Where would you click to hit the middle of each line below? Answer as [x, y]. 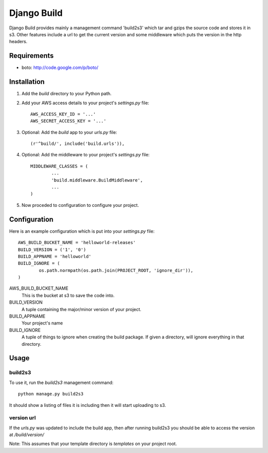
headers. [18, 42]
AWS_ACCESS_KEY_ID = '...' [63, 114]
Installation [27, 82]
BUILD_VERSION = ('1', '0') [52, 250]
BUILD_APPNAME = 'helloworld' [55, 256]
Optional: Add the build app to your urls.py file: [69, 132]
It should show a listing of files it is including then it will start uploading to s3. [88, 405]
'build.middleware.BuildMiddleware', [97, 180]
